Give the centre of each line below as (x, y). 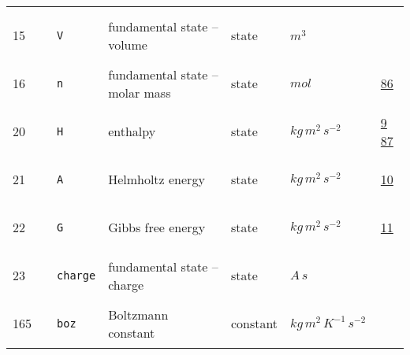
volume (128, 44)
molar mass (140, 92)
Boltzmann (138, 314)
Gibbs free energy (157, 227)
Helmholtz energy (157, 179)
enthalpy (132, 131)
